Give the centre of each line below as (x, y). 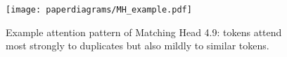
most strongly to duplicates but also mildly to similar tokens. (138, 46)
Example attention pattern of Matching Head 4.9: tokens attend (144, 32)
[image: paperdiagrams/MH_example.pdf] (99, 10)
